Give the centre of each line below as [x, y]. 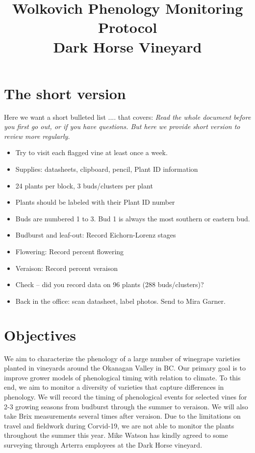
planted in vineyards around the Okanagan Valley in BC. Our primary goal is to [125, 368]
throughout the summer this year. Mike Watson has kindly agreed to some [116, 435]
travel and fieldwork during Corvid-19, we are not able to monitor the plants [119, 425]
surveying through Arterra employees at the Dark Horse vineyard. [103, 444]
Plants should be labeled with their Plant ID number [95, 202]
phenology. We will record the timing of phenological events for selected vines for [126, 396]
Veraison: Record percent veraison [66, 268]
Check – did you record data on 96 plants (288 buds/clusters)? [110, 284]
